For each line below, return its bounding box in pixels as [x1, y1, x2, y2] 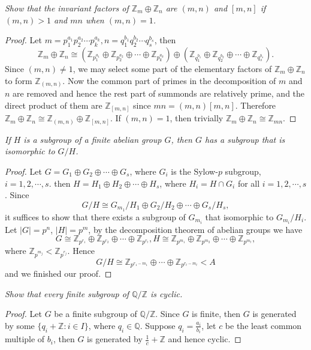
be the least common [225, 319, 302, 331]
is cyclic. [150, 287, 183, 300]
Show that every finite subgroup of [5, 287, 129, 300]
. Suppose [140, 319, 176, 331]
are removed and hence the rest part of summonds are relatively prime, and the [13, 87, 305, 100]
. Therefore [235, 98, 276, 111]
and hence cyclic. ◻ [168, 333, 241, 345]
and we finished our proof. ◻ [5, 267, 112, 279]
